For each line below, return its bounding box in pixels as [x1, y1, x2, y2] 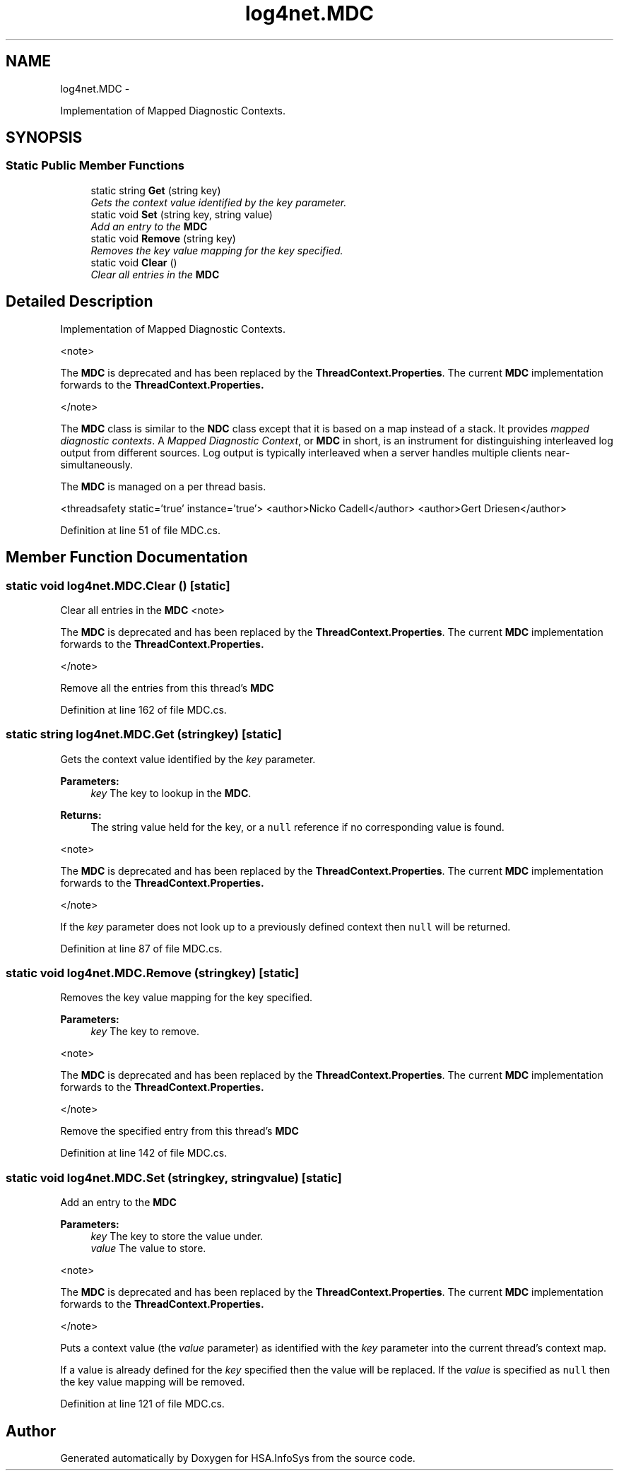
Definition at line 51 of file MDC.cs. [60, 524, 220, 536]
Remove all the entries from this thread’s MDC [60, 681, 274, 694]
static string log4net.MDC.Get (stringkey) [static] [6, 727, 282, 742]
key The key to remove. [90, 1025, 199, 1038]
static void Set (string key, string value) [90, 208, 273, 220]
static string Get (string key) [90, 184, 221, 196]
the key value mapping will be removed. [60, 1376, 245, 1388]
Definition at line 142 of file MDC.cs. [60, 1147, 228, 1159]
